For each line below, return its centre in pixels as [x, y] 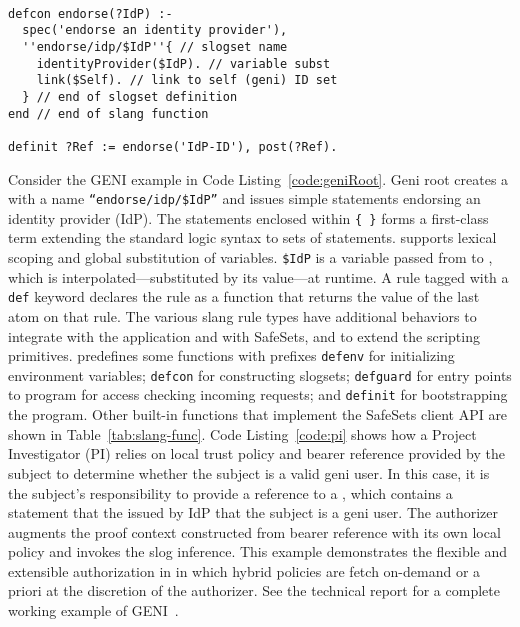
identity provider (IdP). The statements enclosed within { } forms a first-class [248, 217]
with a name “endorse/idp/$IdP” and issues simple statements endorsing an [244, 198]
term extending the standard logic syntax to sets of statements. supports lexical [252, 237]
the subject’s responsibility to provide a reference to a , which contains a [230, 492]
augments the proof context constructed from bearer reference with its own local [254, 531]
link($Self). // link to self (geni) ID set [187, 80]
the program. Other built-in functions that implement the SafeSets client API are [258, 414]
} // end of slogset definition [130, 96]
